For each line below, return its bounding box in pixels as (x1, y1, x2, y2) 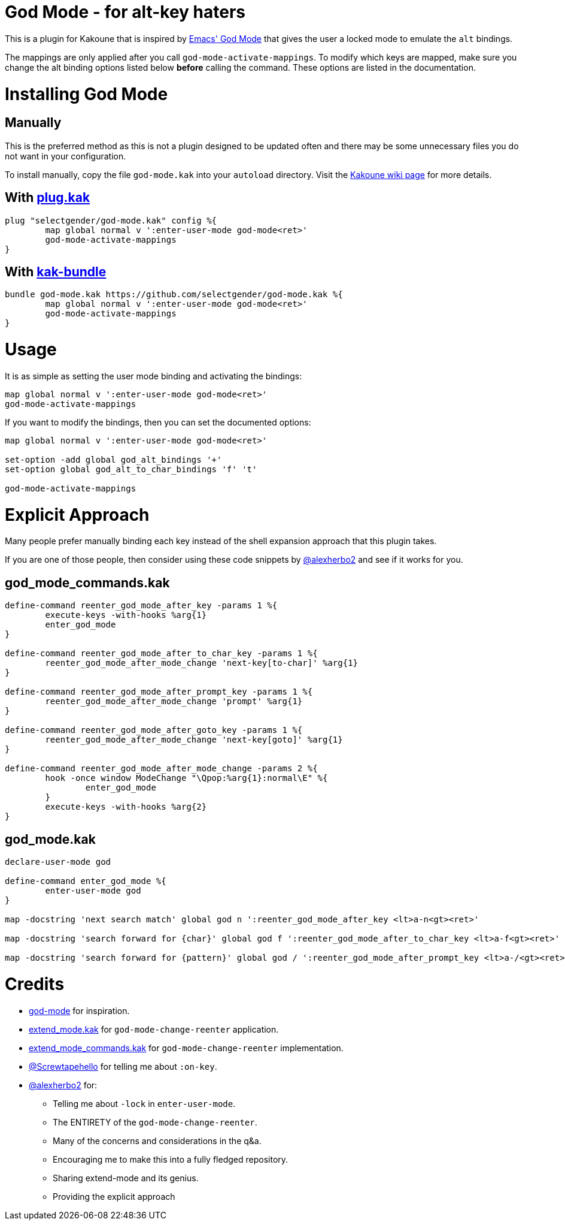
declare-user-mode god (5, 857, 111, 867)
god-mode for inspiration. (29, 1005, 130, 1016)
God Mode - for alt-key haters (5, 2, 246, 22)
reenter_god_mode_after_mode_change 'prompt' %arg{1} (45, 696, 303, 707)
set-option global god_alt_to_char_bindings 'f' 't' (5, 464, 257, 474)
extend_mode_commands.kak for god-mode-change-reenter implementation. (29, 1042, 344, 1053)
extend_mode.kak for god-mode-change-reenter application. (29, 1024, 279, 1034)
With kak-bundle (5, 264, 107, 279)
